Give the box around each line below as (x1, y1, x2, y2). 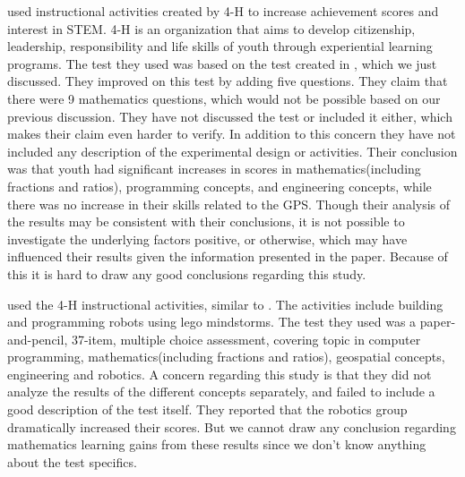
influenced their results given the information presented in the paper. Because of (7, 247, 448, 266)
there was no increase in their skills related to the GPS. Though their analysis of (7, 194, 451, 213)
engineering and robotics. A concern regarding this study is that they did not (7, 364, 432, 383)
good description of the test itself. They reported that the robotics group (7, 400, 408, 419)
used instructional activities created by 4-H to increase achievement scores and (7, 2, 439, 20)
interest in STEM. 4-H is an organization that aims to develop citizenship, (7, 19, 416, 38)
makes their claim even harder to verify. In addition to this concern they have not (7, 124, 456, 143)
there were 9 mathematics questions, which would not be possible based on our (7, 89, 441, 107)
